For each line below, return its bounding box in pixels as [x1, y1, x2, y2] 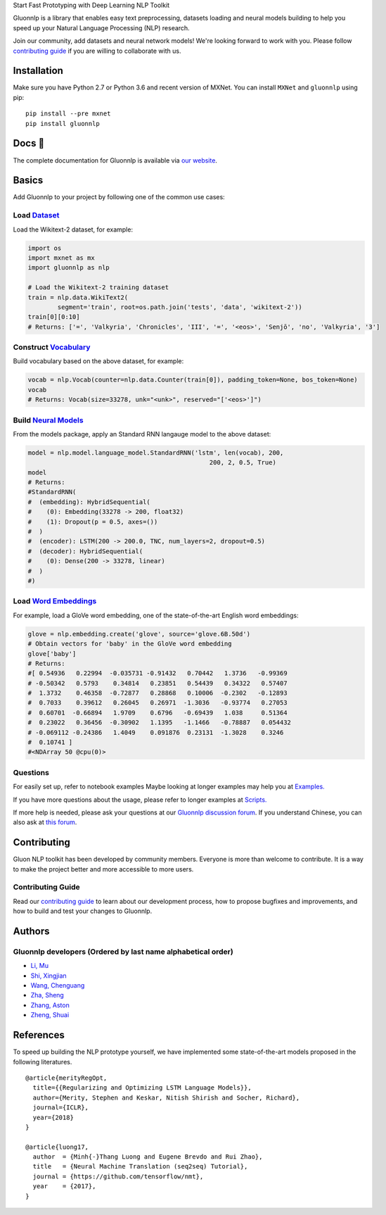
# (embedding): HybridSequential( [27, 498, 150, 506]
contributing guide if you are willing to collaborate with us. [13, 46, 181, 55]
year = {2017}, [32, 1183, 96, 1190]
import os [27, 244, 62, 252]
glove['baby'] [27, 650, 77, 657]
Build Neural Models [13, 415, 84, 425]
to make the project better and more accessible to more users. [13, 864, 194, 873]
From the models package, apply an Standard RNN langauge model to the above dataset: [13, 429, 271, 438]
